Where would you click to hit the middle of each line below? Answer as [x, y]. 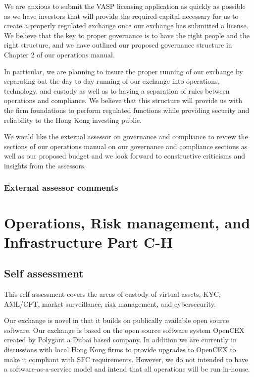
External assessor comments [61, 188]
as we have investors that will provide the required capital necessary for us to [121, 16]
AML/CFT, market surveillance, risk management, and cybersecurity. [110, 303]
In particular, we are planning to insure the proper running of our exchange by [124, 71]
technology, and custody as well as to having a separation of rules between [117, 90]
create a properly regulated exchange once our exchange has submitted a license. [126, 26]
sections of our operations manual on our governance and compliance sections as [126, 146]
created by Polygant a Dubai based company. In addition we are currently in [121, 340]
